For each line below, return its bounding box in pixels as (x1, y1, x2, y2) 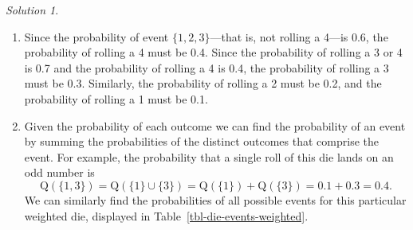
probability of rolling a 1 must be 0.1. (24, 90, 208, 107)
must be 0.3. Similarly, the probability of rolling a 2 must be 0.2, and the (24, 75, 382, 92)
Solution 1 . (6, 2, 59, 18)
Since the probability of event (24, 28, 169, 45)
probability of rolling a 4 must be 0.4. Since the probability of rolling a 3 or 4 (24, 44, 403, 60)
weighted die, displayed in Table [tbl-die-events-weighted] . (24, 207, 309, 224)
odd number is (24, 164, 95, 181)
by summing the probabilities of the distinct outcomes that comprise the (24, 133, 379, 150)
